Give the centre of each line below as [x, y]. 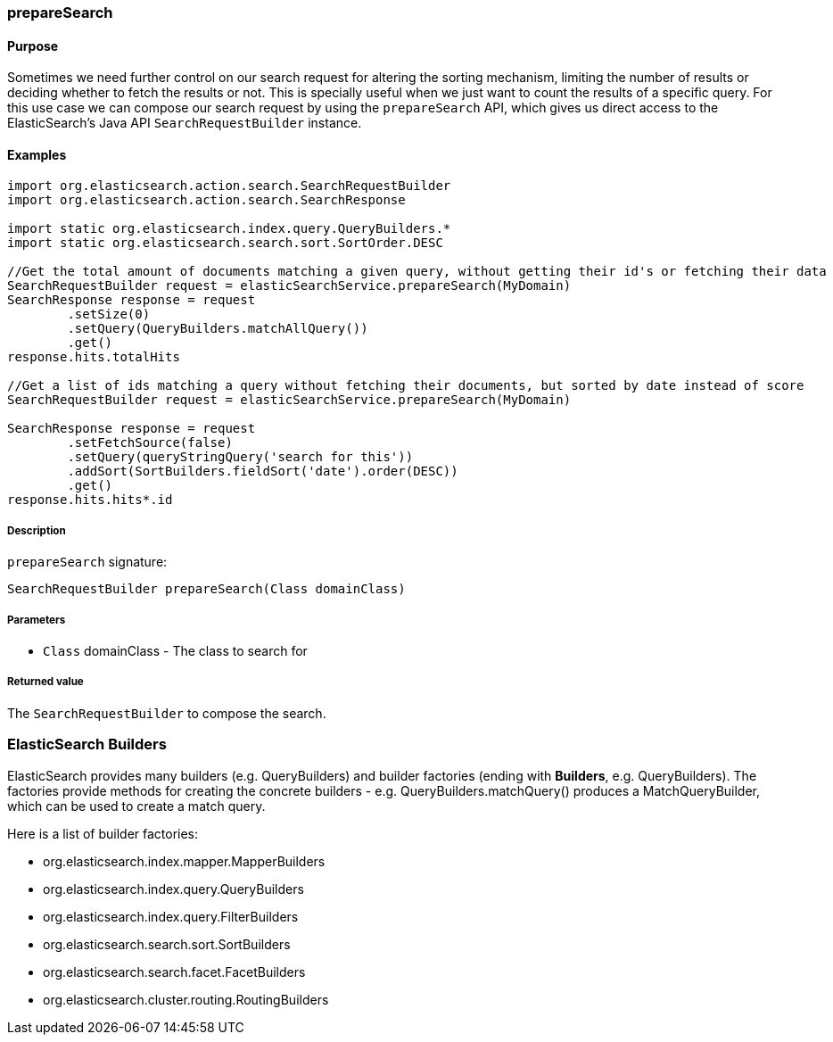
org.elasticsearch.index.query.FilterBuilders [171, 916]
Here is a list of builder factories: [103, 833]
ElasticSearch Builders [87, 744]
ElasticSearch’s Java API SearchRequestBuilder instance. [185, 123]
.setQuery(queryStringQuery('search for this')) [240, 457]
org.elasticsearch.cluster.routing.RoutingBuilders [186, 999]
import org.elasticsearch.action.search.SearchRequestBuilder [229, 186]
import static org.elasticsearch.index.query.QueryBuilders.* [229, 229]
